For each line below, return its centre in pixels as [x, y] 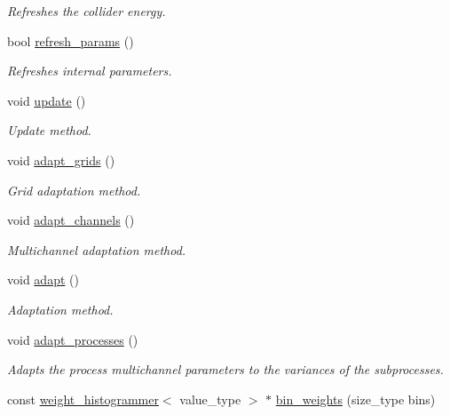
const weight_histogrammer [83, 399]
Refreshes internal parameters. [90, 71]
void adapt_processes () [73, 339]
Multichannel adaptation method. [97, 249]
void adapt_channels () [71, 220]
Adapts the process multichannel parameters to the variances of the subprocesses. [225, 369]
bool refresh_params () [71, 40]
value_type [210, 399]
